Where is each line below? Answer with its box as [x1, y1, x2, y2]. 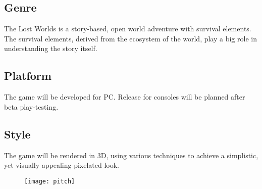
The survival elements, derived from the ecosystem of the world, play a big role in [4, 33, 257, 43]
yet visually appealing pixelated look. [4, 160, 120, 170]
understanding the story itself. [4, 43, 97, 54]
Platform [4, 68, 51, 83]
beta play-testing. [4, 101, 59, 112]
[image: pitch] [24, 177, 75, 185]
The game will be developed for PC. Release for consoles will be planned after [4, 91, 245, 102]
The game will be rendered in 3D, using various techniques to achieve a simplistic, [4, 150, 258, 160]
